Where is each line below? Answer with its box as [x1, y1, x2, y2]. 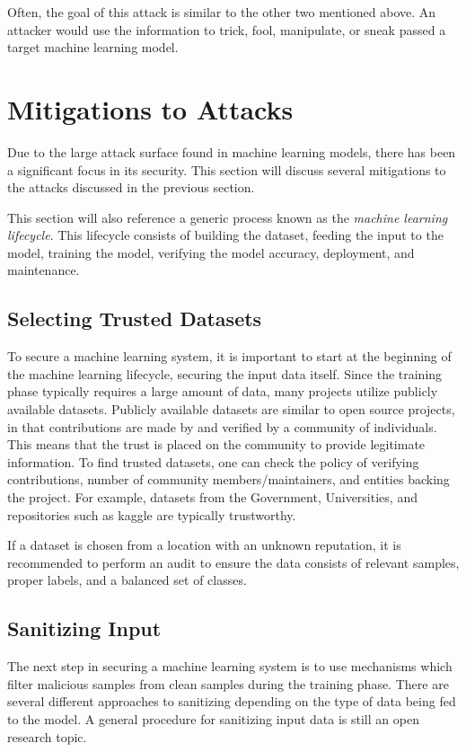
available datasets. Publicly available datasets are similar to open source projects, [7, 400, 455, 419]
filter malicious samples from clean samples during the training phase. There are [7, 674, 449, 693]
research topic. [7, 727, 87, 746]
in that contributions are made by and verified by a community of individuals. [7, 417, 437, 436]
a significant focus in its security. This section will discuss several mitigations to [7, 160, 446, 179]
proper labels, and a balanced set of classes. [7, 571, 247, 589]
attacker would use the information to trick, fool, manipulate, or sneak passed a [7, 20, 446, 39]
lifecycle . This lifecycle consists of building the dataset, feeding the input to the [7, 226, 444, 244]
